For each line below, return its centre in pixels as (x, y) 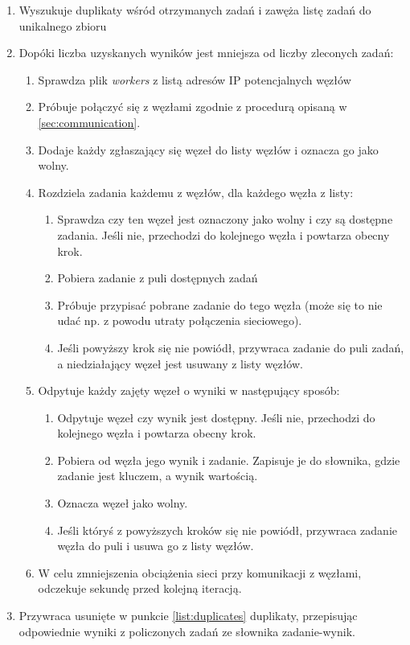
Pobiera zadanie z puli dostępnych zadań (158, 278)
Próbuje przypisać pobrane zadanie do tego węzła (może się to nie (220, 304)
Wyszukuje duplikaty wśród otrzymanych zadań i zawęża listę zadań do (195, 10)
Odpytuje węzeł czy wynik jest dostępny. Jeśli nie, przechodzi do (216, 417)
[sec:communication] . (89, 122)
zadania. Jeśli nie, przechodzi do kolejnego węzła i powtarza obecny (223, 234)
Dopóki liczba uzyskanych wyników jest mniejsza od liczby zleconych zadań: (206, 53)
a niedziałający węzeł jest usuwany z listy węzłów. (180, 363)
